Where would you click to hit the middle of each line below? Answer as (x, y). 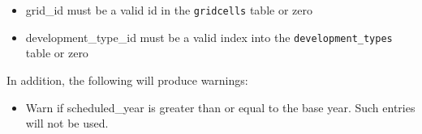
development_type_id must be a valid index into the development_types (209, 37)
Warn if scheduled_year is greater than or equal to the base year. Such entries (220, 107)
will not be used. (67, 123)
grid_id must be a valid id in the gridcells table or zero (169, 10)
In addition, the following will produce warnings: (127, 80)
